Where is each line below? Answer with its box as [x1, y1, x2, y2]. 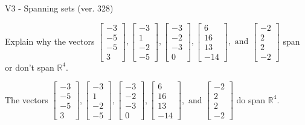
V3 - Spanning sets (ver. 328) [5, 2, 114, 14]
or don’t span [5, 60, 54, 73]
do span [236, 93, 266, 106]
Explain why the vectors [5, 34, 95, 47]
